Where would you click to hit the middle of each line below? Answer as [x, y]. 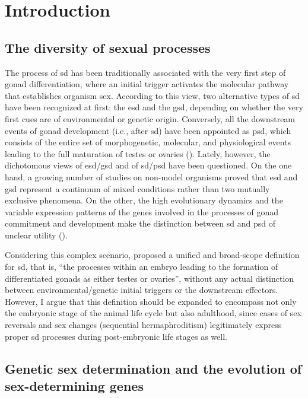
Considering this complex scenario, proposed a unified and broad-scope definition [152, 255]
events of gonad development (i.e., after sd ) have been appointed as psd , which [148, 130]
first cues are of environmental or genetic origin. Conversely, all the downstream [150, 118]
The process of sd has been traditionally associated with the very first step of [145, 72]
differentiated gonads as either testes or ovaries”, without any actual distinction [150, 278]
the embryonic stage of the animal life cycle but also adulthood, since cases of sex [153, 313]
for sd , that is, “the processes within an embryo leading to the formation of [142, 267]
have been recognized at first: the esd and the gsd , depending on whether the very [154, 107]
